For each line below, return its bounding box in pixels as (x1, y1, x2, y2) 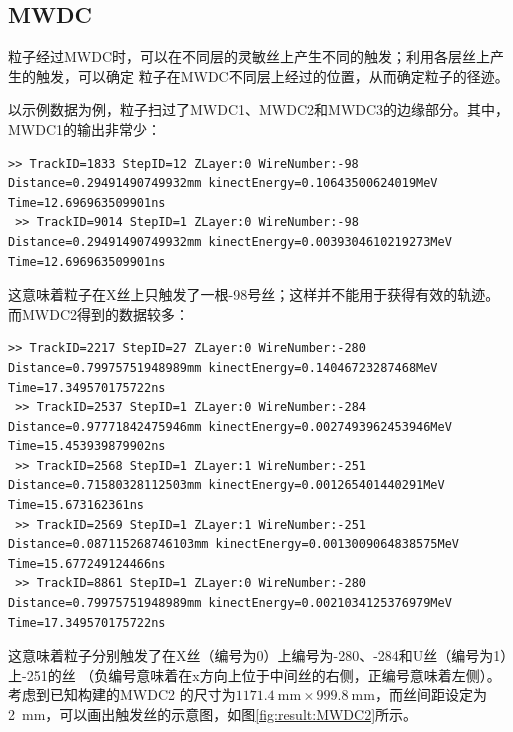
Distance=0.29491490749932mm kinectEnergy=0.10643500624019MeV (8, 176, 438, 191)
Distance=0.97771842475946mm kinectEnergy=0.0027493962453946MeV (8, 419, 452, 434)
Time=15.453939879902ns (8, 439, 166, 454)
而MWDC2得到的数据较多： (8, 303, 190, 324)
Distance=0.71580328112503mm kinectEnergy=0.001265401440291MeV (8, 478, 445, 493)
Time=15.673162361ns (8, 498, 145, 513)
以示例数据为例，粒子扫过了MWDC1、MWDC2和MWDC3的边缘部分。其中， (8, 99, 510, 120)
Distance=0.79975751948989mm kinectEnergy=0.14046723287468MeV (8, 360, 438, 375)
